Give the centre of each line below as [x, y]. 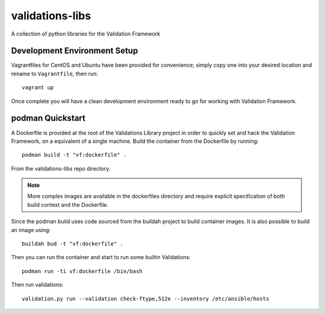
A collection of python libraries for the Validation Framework [86, 34]
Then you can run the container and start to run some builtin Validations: [101, 257]
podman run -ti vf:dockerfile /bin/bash [82, 271]
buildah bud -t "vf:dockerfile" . [73, 244]
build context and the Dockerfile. [68, 204]
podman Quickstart [48, 118]
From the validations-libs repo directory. [61, 168]
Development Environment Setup [75, 51]
